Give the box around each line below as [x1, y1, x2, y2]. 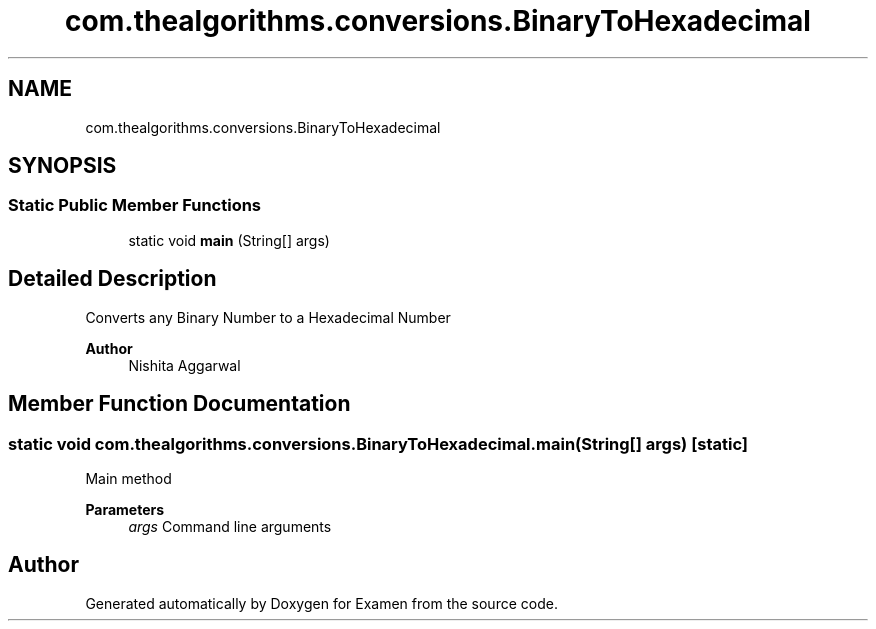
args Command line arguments [128, 517, 332, 535]
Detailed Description [8, 266, 217, 292]
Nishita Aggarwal [128, 356, 241, 374]
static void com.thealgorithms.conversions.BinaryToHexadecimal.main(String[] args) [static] [8, 433, 749, 454]
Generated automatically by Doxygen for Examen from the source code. [85, 594, 558, 612]
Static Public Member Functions [8, 195, 262, 216]
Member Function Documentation [8, 391, 351, 417]
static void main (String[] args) [128, 231, 330, 249]
